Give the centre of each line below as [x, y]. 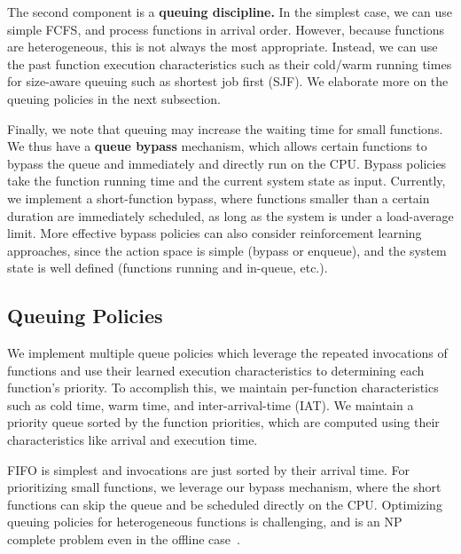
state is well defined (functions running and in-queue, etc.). [168, 268]
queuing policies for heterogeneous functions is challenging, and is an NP [205, 522]
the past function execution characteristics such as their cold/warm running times [230, 63]
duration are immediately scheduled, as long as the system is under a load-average [230, 215]
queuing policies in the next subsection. [114, 98]
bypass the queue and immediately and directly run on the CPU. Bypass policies [227, 163]
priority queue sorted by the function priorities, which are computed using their [223, 422]
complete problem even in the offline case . [124, 539]
